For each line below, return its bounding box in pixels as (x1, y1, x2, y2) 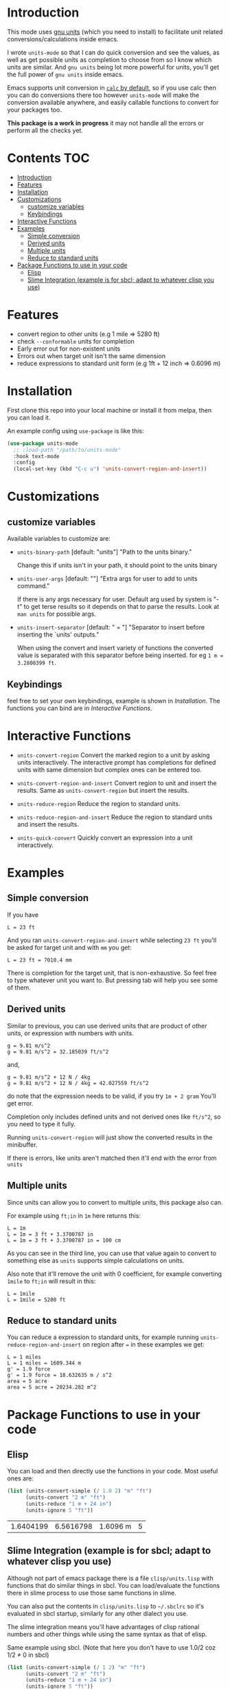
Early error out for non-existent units (16, 344, 121, 353)
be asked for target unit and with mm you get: (7, 943, 132, 951)
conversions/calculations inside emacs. (7, 34, 119, 43)
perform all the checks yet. (7, 126, 84, 134)
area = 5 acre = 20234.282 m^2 (7, 1384, 97, 1391)
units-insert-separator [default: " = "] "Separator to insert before (16, 623, 205, 632)
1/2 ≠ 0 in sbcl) (7, 1650, 49, 1659)
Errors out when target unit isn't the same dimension (16, 351, 166, 360)
